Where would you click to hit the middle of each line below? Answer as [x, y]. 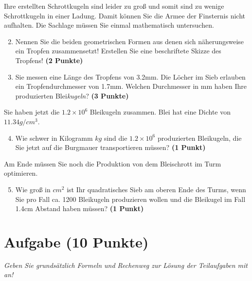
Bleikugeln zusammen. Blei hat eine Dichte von [160, 112]
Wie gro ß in [33, 189]
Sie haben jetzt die [32, 112]
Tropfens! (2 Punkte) [49, 60]
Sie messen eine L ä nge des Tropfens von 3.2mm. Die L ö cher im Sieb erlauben [130, 76]
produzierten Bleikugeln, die [199, 138]
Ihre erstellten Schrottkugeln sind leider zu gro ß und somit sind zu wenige [114, 6]
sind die [116, 138]
